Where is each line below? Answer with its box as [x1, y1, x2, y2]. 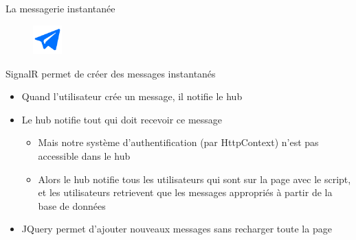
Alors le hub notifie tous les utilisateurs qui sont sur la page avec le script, [38, 171, 351, 186]
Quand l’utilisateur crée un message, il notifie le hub [21, 89, 243, 104]
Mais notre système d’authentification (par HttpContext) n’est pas [38, 135, 319, 149]
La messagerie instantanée [5, 1, 115, 15]
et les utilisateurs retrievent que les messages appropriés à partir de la [38, 185, 333, 200]
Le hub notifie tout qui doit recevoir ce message [21, 112, 223, 126]
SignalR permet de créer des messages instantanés [5, 66, 216, 80]
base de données [38, 198, 106, 213]
